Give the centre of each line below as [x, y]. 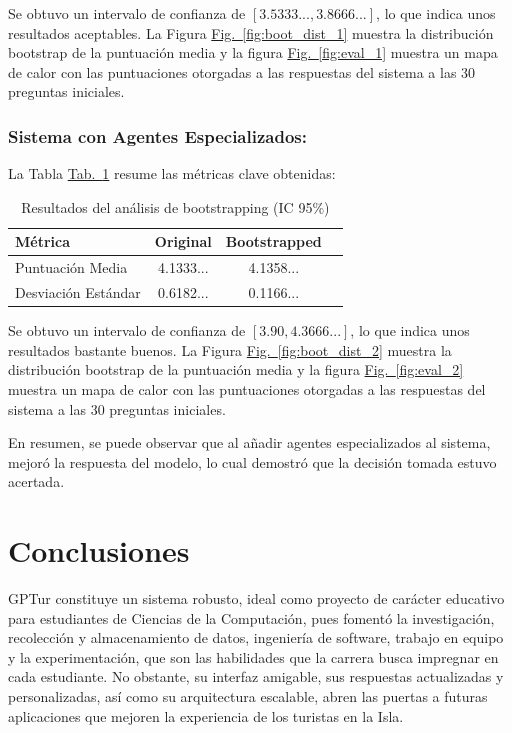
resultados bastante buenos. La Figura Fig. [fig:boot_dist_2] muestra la [230, 349]
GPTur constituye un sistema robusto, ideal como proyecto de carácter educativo [256, 598]
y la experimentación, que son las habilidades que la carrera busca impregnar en [253, 656]
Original [183, 241]
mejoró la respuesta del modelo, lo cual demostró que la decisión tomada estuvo [252, 461]
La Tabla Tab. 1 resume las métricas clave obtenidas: [172, 173]
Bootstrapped [273, 241]
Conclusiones [99, 550]
